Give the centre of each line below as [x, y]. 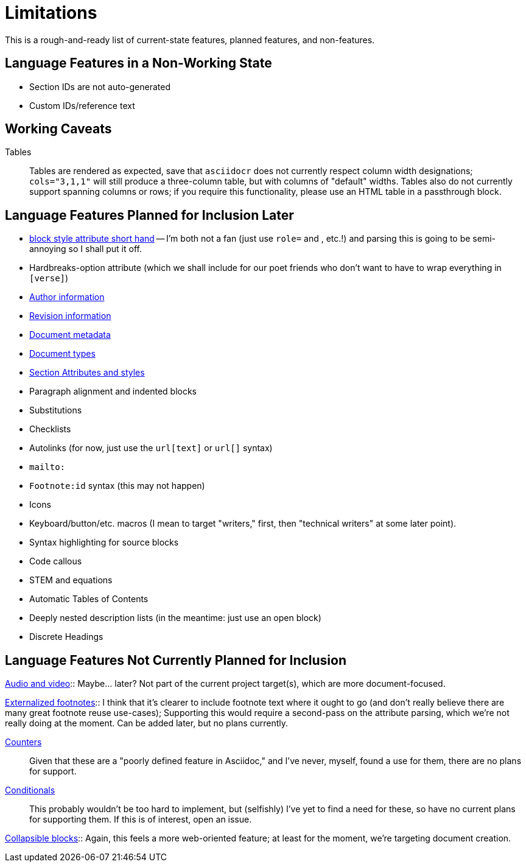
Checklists [50, 429]
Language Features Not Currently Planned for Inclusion [176, 660]
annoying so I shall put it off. [86, 249]
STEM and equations [71, 580]
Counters [23, 742]
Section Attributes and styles [87, 373]
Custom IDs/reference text [82, 105]
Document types [62, 354]
